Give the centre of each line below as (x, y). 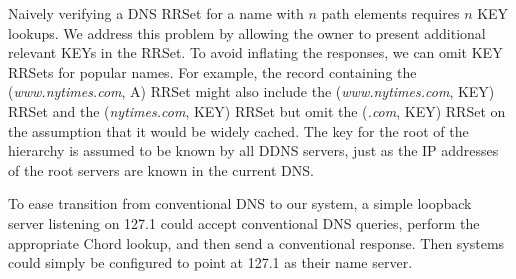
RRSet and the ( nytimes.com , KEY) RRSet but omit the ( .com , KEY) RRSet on (257, 110)
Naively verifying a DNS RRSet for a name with (156, 13)
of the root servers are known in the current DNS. (161, 169)
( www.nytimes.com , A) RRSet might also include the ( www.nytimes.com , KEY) (251, 91)
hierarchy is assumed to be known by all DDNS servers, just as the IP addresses (253, 150)
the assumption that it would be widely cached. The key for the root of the (238, 130)
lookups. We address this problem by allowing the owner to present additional (247, 32)
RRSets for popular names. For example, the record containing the (212, 71)
